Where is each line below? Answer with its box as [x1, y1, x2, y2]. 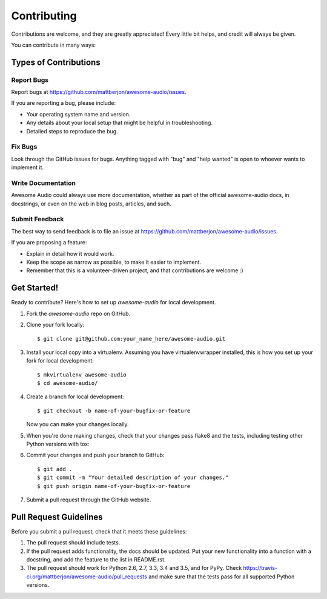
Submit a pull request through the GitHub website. [26, 496, 151, 503]
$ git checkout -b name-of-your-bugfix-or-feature [37, 407, 191, 414]
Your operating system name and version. [26, 110, 131, 118]
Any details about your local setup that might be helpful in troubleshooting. [26, 119, 213, 127]
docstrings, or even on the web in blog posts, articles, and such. [11, 200, 172, 207]
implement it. [11, 164, 44, 171]
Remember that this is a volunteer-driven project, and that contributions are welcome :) [26, 267, 243, 274]
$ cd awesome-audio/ [37, 380, 98, 387]
